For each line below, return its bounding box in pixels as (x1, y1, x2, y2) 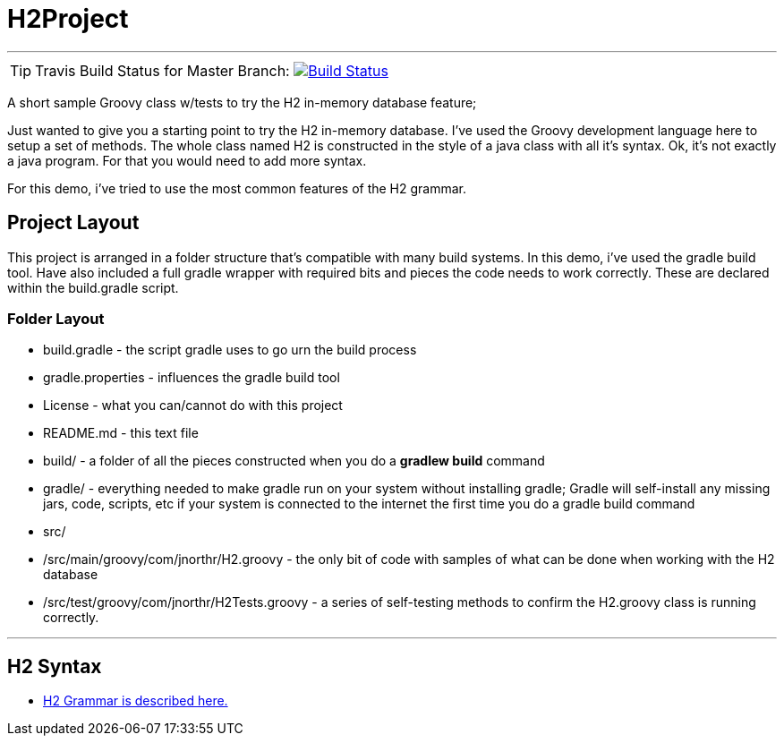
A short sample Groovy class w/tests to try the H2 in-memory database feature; (7, 94, 477, 110)
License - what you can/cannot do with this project (43, 397, 343, 414)
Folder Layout (7, 309, 105, 328)
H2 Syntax (7, 654, 102, 678)
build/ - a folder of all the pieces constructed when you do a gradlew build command (43, 453, 545, 469)
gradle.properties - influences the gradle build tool (43, 370, 340, 386)
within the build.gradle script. (7, 279, 179, 295)
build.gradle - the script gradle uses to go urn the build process (43, 342, 417, 358)
